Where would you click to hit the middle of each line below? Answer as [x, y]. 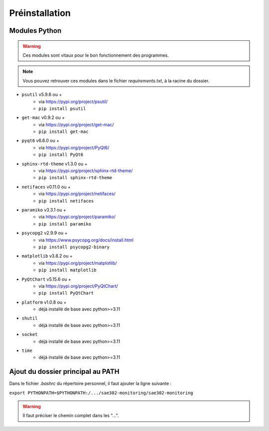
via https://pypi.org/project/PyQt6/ [74, 147]
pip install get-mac [64, 132]
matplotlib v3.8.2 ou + [47, 256]
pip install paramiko [65, 224]
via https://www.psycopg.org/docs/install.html [86, 240]
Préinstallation [40, 13]
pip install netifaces [66, 201]
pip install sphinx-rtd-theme [75, 178]
